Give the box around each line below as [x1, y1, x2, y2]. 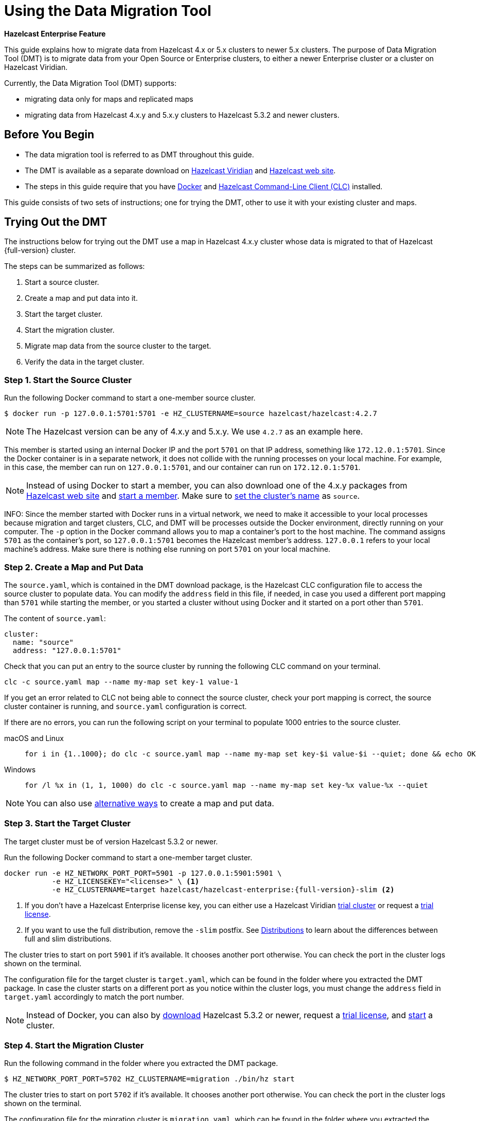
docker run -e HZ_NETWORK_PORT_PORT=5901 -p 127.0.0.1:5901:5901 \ [4, 869, 282, 877]
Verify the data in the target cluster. [25, 357, 145, 367]
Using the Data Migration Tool [4, 2, 211, 20]
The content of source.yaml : [4, 613, 106, 623]
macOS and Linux [4, 733, 64, 743]
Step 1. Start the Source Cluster [4, 374, 132, 385]
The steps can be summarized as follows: [4, 262, 145, 271]
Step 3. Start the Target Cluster [4, 818, 131, 829]
